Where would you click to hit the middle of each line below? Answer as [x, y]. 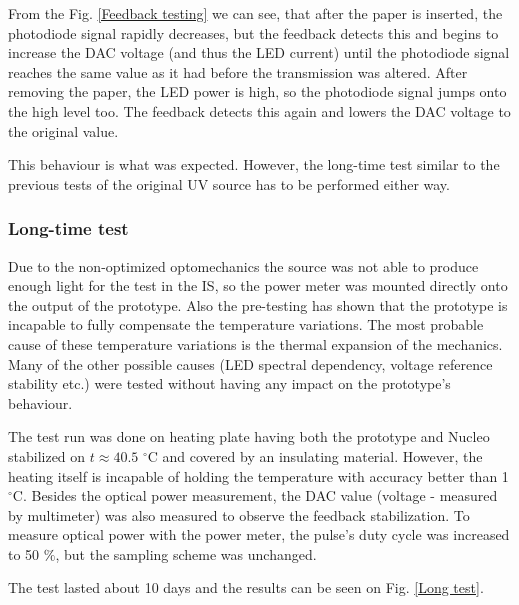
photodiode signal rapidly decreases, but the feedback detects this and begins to [253, 32]
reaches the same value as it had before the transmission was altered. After [238, 71]
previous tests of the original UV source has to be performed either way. [229, 183]
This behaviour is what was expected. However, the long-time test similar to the [254, 164]
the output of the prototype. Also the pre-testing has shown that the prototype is [258, 304]
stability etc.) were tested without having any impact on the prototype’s [229, 383]
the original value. [63, 130]
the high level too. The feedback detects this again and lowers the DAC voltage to [259, 110]
